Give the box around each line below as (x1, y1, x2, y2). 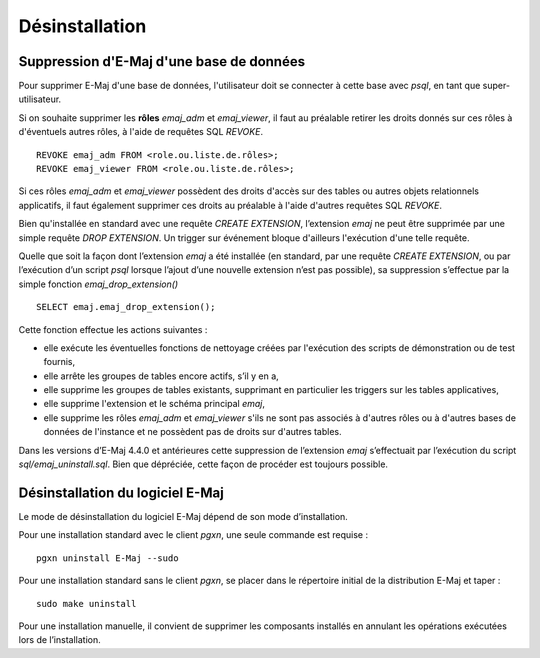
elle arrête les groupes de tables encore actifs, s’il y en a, (43, 370, 279, 382)
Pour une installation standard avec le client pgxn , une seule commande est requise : (18, 529, 369, 541)
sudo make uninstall (36, 598, 137, 609)
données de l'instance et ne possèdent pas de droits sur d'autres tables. (43, 426, 342, 438)
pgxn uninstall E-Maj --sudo (36, 552, 179, 564)
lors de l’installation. (18, 634, 101, 646)
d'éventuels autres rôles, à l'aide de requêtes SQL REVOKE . (18, 126, 264, 138)
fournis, (43, 356, 76, 368)
